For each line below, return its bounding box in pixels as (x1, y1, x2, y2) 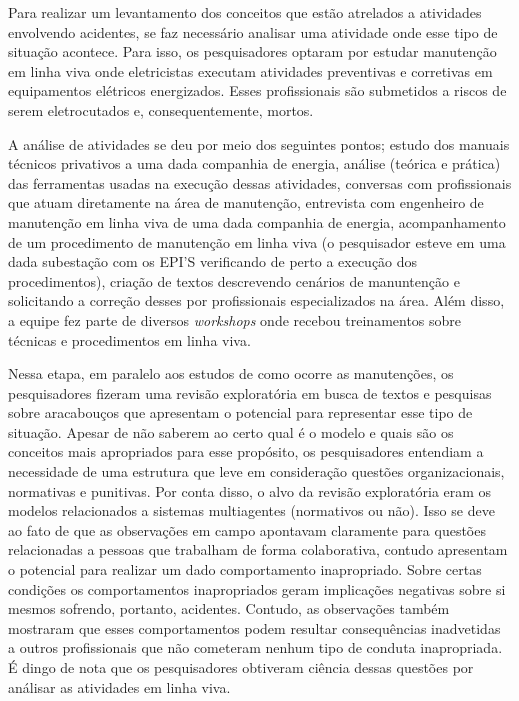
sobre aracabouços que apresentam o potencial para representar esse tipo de (8, 402, 473, 423)
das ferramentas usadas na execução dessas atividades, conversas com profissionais (8, 172, 512, 193)
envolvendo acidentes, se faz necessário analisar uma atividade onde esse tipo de (8, 21, 498, 42)
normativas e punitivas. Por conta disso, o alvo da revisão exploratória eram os (8, 480, 492, 501)
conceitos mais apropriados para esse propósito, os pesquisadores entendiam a (8, 441, 484, 462)
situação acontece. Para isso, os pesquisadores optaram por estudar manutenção (8, 41, 497, 62)
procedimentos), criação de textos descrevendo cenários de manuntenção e (8, 270, 460, 291)
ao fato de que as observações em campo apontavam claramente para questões (8, 519, 486, 540)
